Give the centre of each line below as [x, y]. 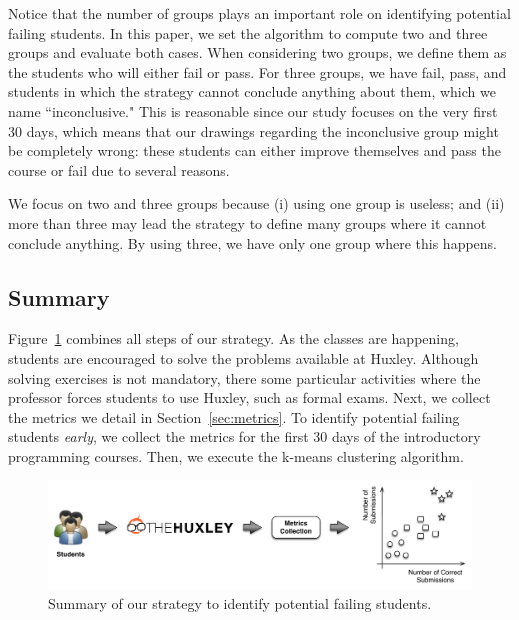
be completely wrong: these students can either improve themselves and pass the [254, 150]
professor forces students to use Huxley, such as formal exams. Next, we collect [249, 397]
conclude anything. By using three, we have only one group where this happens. [253, 242]
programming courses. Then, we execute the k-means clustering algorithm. [236, 455]
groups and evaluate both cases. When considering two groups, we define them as [257, 52]
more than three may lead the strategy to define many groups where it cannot [247, 222]
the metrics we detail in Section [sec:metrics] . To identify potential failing [234, 416]
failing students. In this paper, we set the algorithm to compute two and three [248, 32]
